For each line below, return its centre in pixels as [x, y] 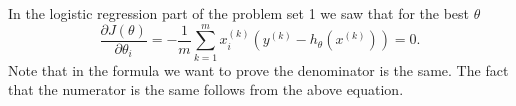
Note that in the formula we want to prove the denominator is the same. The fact [258, 69]
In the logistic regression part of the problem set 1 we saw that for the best [239, 13]
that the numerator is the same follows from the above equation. [206, 89]
